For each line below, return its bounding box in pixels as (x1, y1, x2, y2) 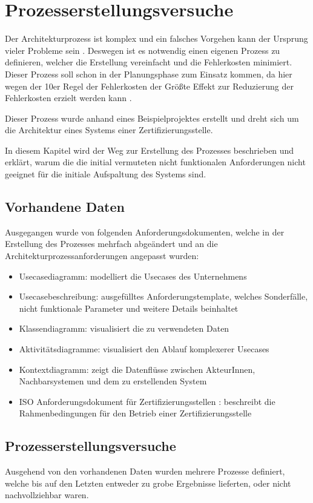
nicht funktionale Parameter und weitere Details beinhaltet (19, 301, 239, 314)
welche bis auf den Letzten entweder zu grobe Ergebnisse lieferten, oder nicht (5, 476, 291, 489)
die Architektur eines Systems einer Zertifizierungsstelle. (5, 123, 213, 136)
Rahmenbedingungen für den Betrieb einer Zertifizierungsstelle (19, 407, 252, 419)
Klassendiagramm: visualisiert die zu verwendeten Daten (19, 322, 229, 335)
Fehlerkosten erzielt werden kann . (5, 91, 132, 104)
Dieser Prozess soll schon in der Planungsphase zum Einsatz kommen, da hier (5, 67, 292, 80)
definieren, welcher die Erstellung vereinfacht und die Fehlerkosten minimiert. (5, 56, 292, 68)
